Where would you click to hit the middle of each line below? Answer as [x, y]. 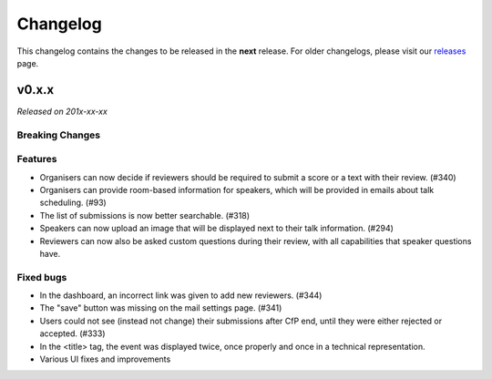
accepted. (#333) [72, 333]
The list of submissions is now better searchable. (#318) [145, 215]
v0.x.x [36, 90]
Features [37, 159]
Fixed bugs [42, 277]
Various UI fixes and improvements [105, 359]
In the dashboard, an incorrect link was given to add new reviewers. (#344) [181, 295]
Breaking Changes [59, 135]
